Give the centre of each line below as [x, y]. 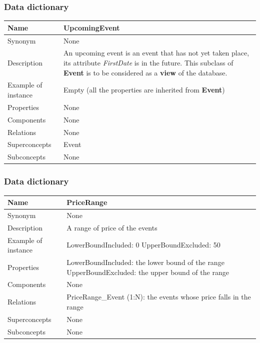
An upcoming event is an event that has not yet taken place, [156, 53]
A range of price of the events [112, 227]
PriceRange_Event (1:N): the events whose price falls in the [159, 297]
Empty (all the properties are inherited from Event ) [144, 90]
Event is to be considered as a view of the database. [145, 72]
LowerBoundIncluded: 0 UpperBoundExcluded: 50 [143, 245]
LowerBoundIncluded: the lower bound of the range [145, 262]
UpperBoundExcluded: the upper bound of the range [148, 272]
